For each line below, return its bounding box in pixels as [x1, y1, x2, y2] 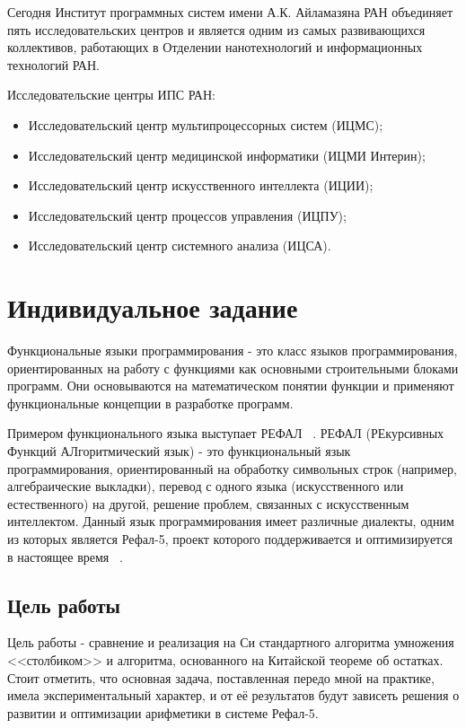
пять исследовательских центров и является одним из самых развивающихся [7, 20, 426, 39]
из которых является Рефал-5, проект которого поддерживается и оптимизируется [7, 530, 453, 548]
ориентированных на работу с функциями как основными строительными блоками [7, 358, 459, 377]
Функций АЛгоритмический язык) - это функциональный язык [7, 442, 351, 460]
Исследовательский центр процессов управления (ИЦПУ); [28, 206, 347, 224]
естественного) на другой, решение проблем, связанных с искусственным [7, 494, 409, 513]
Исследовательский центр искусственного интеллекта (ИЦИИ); [28, 176, 374, 195]
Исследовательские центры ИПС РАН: [7, 85, 215, 104]
